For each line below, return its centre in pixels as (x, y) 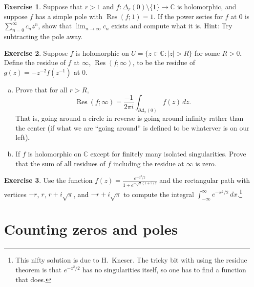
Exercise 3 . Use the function (48, 180)
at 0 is (240, 16)
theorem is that (39, 269)
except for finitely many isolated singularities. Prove (168, 154)
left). (22, 137)
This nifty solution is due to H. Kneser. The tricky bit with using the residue (131, 260)
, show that (55, 26)
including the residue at (148, 163)
